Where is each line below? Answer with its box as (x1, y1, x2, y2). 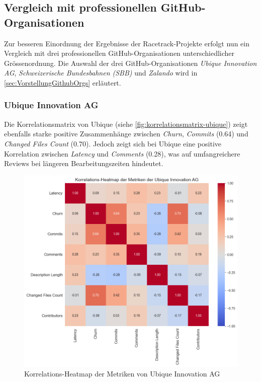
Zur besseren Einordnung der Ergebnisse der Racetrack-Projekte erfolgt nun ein (4, 38, 249, 48)
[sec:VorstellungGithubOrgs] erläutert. (4, 77, 121, 88)
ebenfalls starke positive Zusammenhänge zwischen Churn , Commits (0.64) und (4, 128, 248, 139)
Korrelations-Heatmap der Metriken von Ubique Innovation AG (24, 368, 220, 379)
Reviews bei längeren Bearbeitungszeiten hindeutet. (4, 158, 163, 169)
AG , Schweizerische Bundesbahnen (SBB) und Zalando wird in (4, 67, 198, 78)
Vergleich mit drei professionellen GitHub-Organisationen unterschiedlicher (4, 48, 235, 58)
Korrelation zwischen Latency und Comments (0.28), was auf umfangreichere (4, 148, 240, 159)
